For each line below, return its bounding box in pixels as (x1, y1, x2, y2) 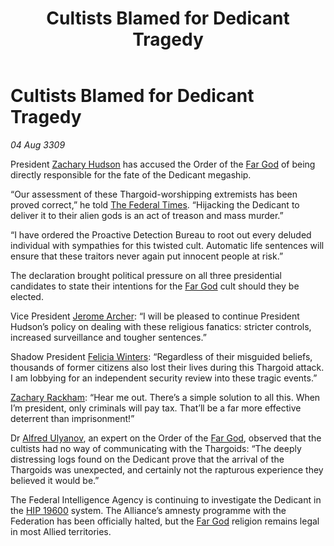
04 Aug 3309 (10, 138, 66, 151)
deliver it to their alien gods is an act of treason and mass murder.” (10, 209, 284, 221)
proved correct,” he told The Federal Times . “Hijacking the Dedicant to (10, 198, 300, 211)
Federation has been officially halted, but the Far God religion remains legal (10, 515, 320, 527)
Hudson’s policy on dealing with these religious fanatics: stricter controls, (10, 320, 312, 332)
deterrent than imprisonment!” (10, 412, 135, 424)
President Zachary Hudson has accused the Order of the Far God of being (10, 158, 316, 170)
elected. (10, 290, 44, 302)
